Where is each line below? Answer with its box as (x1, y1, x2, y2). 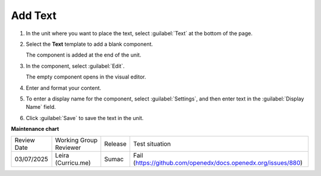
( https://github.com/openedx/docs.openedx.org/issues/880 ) (133, 159, 303, 167)
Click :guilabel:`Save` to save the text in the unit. (26, 114, 144, 121)
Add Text (11, 9, 56, 22)
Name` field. (26, 103, 56, 111)
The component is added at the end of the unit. (26, 51, 141, 59)
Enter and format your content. (26, 84, 102, 92)
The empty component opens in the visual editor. (26, 73, 146, 80)
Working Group (55, 136, 98, 144)
